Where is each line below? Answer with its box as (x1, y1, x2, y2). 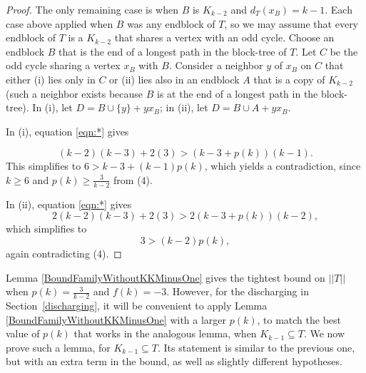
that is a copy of (253, 71, 325, 86)
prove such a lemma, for (6, 339, 111, 354)
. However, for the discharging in (166, 284, 309, 299)
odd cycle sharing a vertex (6, 58, 121, 73)
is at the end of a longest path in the (157, 86, 318, 101)
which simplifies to (6, 221, 87, 236)
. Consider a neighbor (168, 58, 263, 73)
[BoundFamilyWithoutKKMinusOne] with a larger (6, 312, 227, 327)
